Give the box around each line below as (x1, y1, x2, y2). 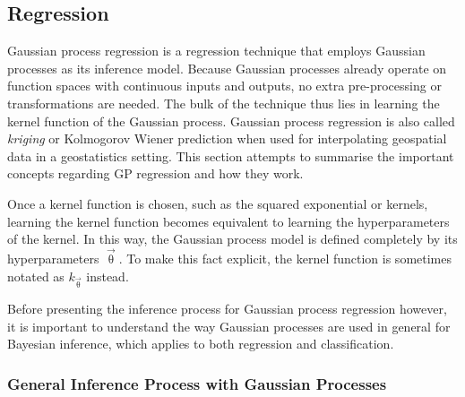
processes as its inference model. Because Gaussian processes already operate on (7, 58, 447, 77)
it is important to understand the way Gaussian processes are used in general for (7, 316, 451, 335)
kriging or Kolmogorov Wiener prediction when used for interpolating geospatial (7, 129, 447, 148)
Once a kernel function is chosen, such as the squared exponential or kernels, (7, 194, 428, 212)
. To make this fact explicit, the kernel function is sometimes (118, 248, 452, 267)
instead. (86, 266, 129, 285)
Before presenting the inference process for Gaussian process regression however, (7, 299, 447, 318)
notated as (7, 266, 65, 285)
